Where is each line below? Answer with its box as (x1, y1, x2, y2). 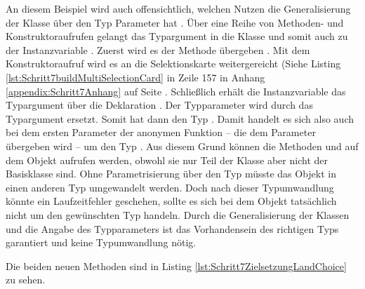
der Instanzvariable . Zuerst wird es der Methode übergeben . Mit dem (6, 42, 310, 57)
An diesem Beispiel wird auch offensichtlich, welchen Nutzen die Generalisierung (6, 1, 351, 15)
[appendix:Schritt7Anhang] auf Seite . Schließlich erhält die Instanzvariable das (6, 83, 346, 98)
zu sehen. (6, 272, 46, 287)
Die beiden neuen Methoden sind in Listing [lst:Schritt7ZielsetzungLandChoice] (6, 258, 347, 273)
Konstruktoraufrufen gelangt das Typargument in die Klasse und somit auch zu (6, 29, 348, 43)
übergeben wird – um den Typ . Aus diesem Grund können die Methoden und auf (6, 138, 359, 153)
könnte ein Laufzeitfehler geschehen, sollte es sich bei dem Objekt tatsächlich (6, 194, 337, 208)
